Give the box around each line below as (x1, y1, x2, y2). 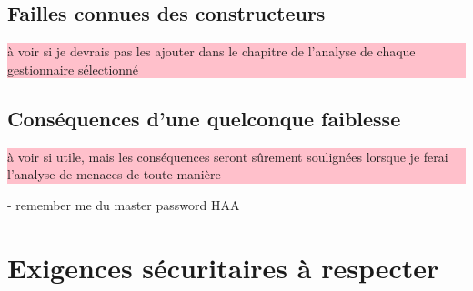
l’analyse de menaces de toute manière (7, 165, 221, 184)
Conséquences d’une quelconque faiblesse (7, 104, 401, 132)
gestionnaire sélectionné (7, 59, 139, 78)
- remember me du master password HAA (7, 195, 240, 214)
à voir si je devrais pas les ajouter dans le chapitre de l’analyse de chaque (7, 42, 416, 61)
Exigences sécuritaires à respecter (7, 248, 439, 286)
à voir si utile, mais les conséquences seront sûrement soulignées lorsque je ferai (7, 146, 448, 166)
